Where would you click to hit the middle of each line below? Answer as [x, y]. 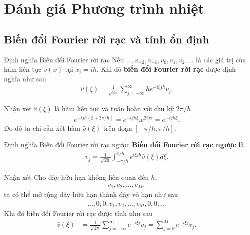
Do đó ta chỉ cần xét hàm [42, 128]
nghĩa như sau [25, 78]
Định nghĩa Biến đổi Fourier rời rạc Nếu [64, 59]
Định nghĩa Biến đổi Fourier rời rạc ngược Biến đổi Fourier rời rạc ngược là [124, 144]
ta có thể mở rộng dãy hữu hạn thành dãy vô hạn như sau [91, 194]
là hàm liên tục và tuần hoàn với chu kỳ [114, 108]
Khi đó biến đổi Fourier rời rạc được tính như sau [78, 213]
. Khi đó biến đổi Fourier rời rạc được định [166, 69]
